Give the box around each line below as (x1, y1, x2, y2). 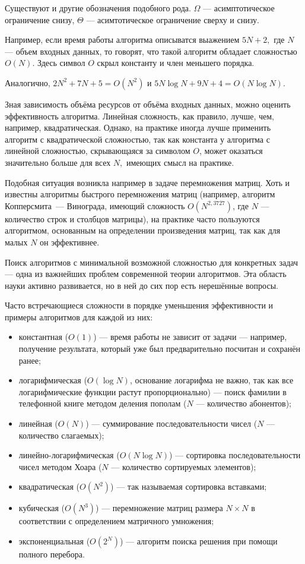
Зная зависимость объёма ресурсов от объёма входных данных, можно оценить (5, 97, 291, 110)
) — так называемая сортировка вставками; (110, 480, 267, 493)
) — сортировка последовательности (169, 449, 301, 461)
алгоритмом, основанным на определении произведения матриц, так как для (5, 224, 281, 237)
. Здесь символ (32, 56, 85, 69)
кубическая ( (18, 502, 65, 514)
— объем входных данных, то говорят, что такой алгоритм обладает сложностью (5, 45, 297, 57)
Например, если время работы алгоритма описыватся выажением (5, 33, 240, 46)
